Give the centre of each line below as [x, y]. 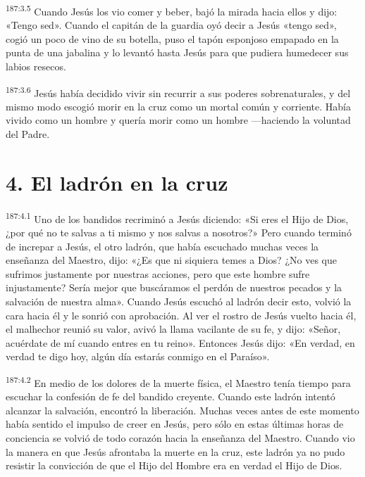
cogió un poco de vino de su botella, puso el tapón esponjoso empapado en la [172, 38]
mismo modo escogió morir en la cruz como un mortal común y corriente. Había [178, 106]
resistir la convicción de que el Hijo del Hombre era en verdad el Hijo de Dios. [174, 465]
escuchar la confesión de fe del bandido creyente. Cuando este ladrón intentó [171, 396]
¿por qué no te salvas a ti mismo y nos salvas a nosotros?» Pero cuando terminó [179, 233]
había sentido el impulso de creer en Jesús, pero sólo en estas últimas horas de [175, 424]
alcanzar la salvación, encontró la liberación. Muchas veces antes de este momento [182, 410]
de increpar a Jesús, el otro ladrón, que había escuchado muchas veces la [162, 246]
